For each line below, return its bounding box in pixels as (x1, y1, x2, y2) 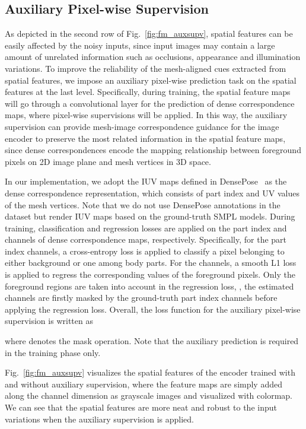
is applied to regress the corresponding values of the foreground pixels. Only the (5, 268, 295, 281)
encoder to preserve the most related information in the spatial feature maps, (5, 132, 286, 144)
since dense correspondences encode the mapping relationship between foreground (5, 144, 301, 156)
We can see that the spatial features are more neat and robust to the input (5, 401, 277, 414)
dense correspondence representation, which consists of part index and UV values (5, 186, 299, 199)
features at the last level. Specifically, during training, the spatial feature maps (5, 85, 291, 98)
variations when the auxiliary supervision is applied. (5, 412, 194, 425)
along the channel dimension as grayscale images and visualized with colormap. (5, 389, 292, 402)
